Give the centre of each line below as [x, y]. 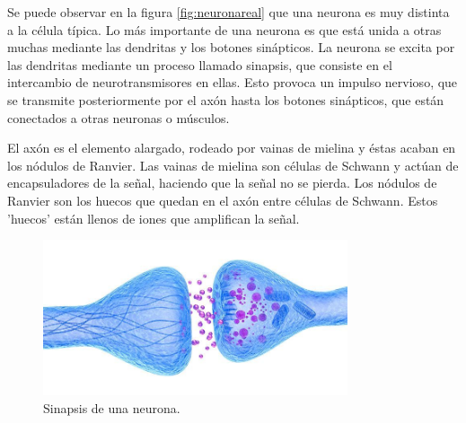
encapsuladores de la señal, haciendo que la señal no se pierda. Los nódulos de [222, 183]
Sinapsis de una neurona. [112, 407]
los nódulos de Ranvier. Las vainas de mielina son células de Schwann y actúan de [233, 165]
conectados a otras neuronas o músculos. [119, 117]
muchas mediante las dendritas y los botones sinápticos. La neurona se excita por [231, 47]
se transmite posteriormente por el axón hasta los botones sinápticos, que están [226, 99]
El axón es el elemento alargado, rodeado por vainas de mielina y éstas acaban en [232, 148]
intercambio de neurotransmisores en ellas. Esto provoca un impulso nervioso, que [233, 82]
